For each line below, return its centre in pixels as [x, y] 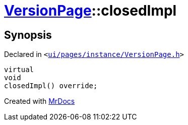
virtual [19, 70]
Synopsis [28, 35]
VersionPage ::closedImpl [90, 11]
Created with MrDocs [40, 101]
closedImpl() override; [51, 86]
